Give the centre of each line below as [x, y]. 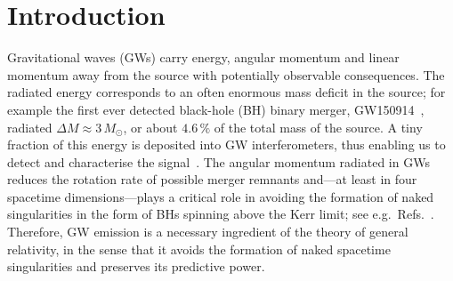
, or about [150, 127]
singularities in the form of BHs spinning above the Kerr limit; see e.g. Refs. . [221, 214]
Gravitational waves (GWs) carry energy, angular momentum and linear [203, 57]
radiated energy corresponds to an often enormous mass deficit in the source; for [226, 92]
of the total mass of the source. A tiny [318, 127]
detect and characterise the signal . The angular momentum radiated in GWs [218, 161]
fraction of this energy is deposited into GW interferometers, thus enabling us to [226, 145]
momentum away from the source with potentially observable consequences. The [226, 74]
